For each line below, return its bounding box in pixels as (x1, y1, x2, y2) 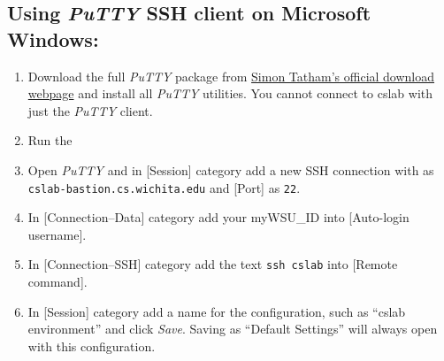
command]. (27, 273, 88, 291)
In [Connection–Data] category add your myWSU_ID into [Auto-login (27, 208, 410, 227)
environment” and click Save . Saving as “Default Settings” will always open (27, 319, 438, 338)
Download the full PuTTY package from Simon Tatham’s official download (27, 66, 435, 85)
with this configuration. (27, 336, 156, 355)
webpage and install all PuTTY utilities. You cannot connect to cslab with (27, 84, 433, 103)
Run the (27, 131, 73, 150)
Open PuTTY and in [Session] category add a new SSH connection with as (27, 160, 434, 179)
